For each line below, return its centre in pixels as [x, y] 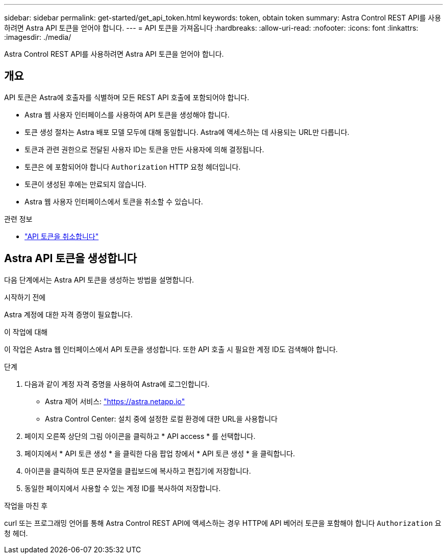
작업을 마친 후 [26, 505]
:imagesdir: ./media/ [38, 37]
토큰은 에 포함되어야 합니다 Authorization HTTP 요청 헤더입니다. [133, 167]
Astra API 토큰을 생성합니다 [71, 259]
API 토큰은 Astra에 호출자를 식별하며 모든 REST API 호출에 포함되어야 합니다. [127, 97]
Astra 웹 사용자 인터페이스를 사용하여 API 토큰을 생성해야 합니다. [127, 114]
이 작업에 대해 [26, 332]
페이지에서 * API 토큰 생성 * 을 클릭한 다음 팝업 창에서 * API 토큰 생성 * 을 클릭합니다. [160, 453]
